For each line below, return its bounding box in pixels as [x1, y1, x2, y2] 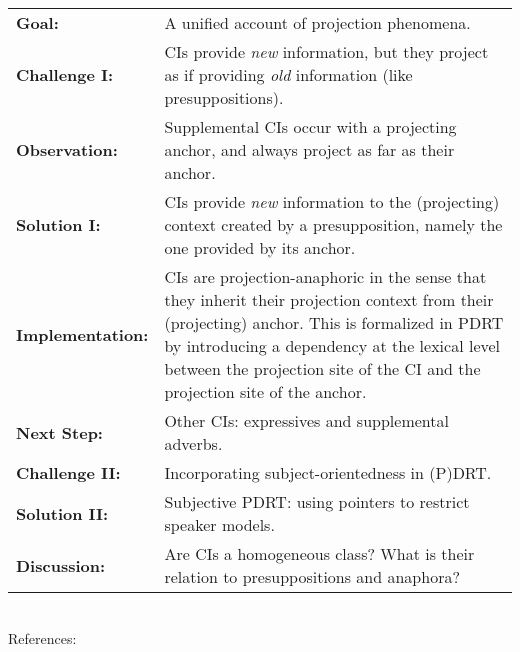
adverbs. [164, 432, 223, 455]
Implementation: [16, 322, 149, 346]
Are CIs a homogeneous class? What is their [164, 542, 475, 565]
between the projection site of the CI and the [164, 357, 481, 380]
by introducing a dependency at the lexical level [164, 334, 501, 357]
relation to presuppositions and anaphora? [164, 565, 460, 588]
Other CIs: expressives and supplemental [164, 409, 449, 432]
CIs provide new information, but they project [164, 40, 489, 63]
